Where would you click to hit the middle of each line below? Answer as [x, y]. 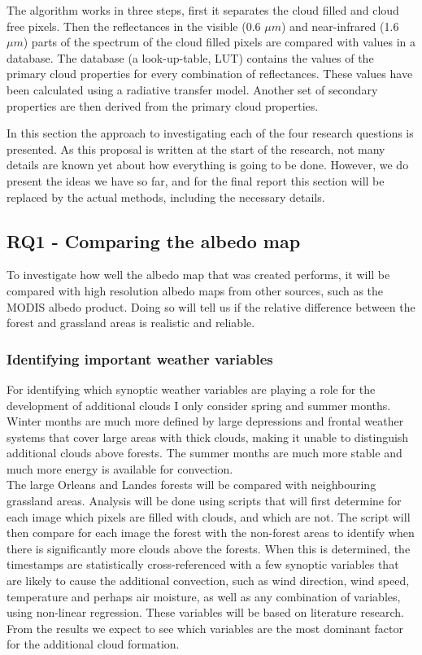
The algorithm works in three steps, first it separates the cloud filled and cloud [203, 10]
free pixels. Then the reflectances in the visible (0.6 [134, 26]
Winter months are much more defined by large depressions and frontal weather [205, 421]
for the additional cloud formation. [93, 644]
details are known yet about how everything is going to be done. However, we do [208, 165]
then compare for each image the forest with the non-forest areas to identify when [211, 533]
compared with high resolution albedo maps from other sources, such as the [195, 290]
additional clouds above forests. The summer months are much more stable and [204, 453]
